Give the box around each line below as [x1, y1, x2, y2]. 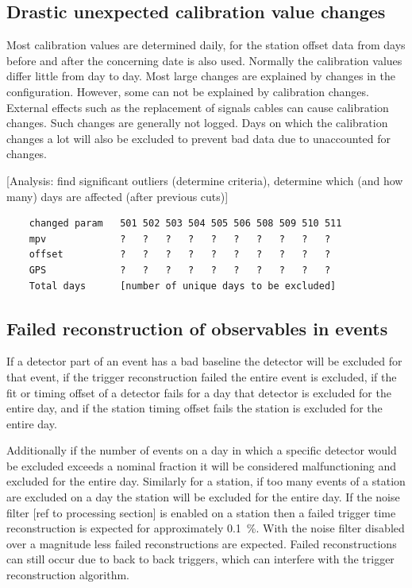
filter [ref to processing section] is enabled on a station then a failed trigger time [6, 504, 396, 520]
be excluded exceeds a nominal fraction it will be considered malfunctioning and [6, 457, 397, 474]
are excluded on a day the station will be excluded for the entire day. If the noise [6, 489, 400, 505]
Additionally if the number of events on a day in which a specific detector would [6, 442, 397, 458]
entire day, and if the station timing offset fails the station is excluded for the [6, 400, 383, 416]
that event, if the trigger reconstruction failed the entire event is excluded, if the [6, 368, 397, 385]
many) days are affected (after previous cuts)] [6, 188, 229, 204]
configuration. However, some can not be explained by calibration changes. [6, 83, 369, 99]
